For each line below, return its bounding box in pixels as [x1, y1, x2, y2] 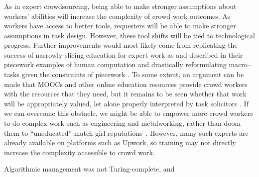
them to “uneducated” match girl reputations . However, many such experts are [4, 127, 249, 138]
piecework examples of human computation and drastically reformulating [4, 59, 227, 70]
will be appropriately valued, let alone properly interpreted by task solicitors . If [4, 98, 249, 108]
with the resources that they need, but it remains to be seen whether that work [4, 88, 247, 99]
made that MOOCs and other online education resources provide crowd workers [4, 79, 248, 89]
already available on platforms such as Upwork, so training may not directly [4, 137, 236, 148]
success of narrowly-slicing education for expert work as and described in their [4, 49, 243, 60]
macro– [229, 59, 251, 70]
